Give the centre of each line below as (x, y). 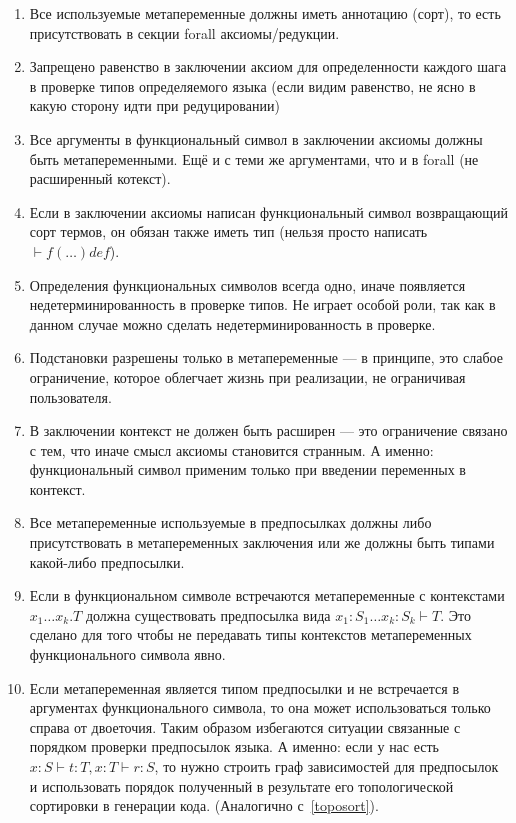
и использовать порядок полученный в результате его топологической (241, 785)
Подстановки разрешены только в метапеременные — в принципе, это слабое (266, 357)
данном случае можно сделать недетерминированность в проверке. (232, 323)
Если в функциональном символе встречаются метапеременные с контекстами (267, 595)
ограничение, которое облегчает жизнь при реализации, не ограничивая (247, 376)
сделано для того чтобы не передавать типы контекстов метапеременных (250, 634)
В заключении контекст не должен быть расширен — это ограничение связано (268, 430)
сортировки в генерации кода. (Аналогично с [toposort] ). (204, 805)
